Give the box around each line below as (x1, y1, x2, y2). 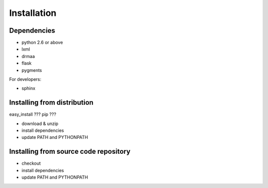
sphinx (21, 85, 36, 91)
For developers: (9, 76, 42, 82)
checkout (21, 160, 41, 166)
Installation (9, 7, 57, 18)
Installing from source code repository (9, 147, 131, 156)
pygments (21, 67, 42, 73)
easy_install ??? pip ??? (9, 112, 57, 118)
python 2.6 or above (21, 40, 63, 46)
